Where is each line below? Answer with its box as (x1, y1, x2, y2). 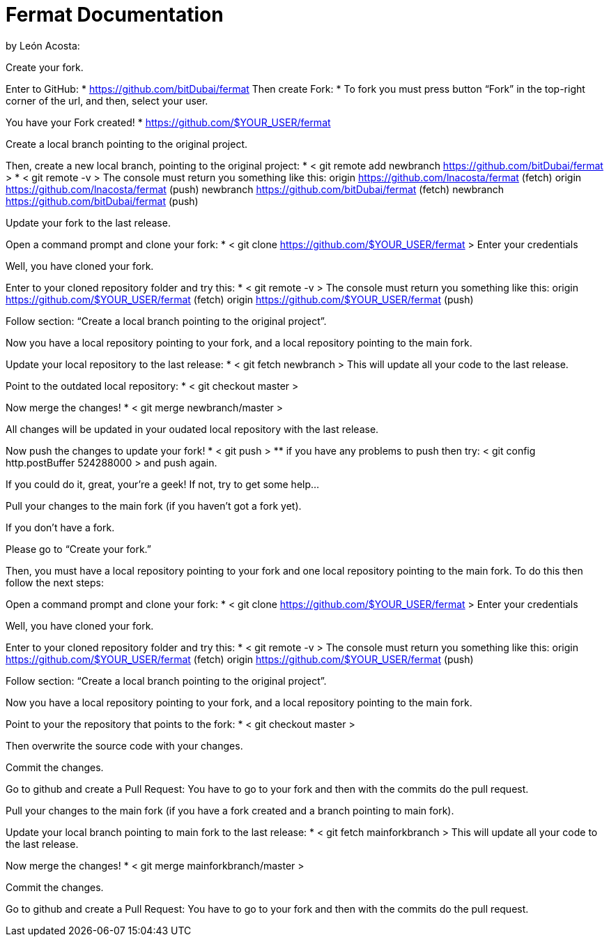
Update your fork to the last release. (6, 216, 171, 229)
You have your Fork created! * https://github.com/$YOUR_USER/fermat (6, 116, 331, 128)
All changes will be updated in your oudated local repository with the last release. (6, 423, 379, 435)
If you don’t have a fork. (6, 521, 115, 533)
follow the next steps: (6, 576, 104, 588)
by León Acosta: (6, 39, 80, 52)
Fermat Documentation (6, 3, 224, 26)
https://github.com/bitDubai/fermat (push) (6, 195, 199, 207)
